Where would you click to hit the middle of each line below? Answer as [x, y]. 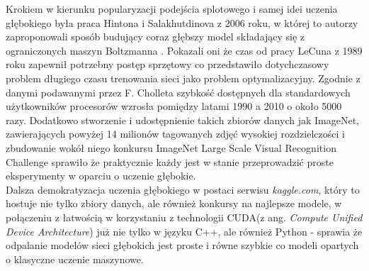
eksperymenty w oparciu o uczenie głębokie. [101, 176]
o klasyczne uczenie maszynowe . [75, 259]
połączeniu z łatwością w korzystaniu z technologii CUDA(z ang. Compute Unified [184, 217]
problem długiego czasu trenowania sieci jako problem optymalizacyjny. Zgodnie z [183, 78]
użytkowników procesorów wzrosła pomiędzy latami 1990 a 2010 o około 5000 [174, 106]
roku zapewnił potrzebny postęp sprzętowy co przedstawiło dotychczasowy [168, 64]
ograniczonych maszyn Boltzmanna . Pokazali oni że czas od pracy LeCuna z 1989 [184, 50]
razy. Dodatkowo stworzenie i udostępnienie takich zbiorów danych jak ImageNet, [182, 120]
